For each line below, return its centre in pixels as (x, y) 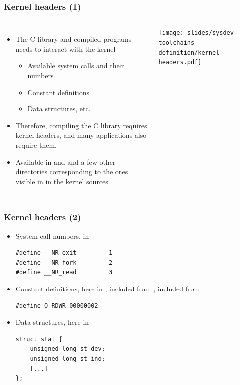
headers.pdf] (180, 62)
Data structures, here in (52, 322)
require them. (36, 144)
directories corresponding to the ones (72, 171)
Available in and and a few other (65, 161)
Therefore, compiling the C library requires (81, 125)
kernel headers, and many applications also (81, 135)
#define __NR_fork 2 (64, 262)
